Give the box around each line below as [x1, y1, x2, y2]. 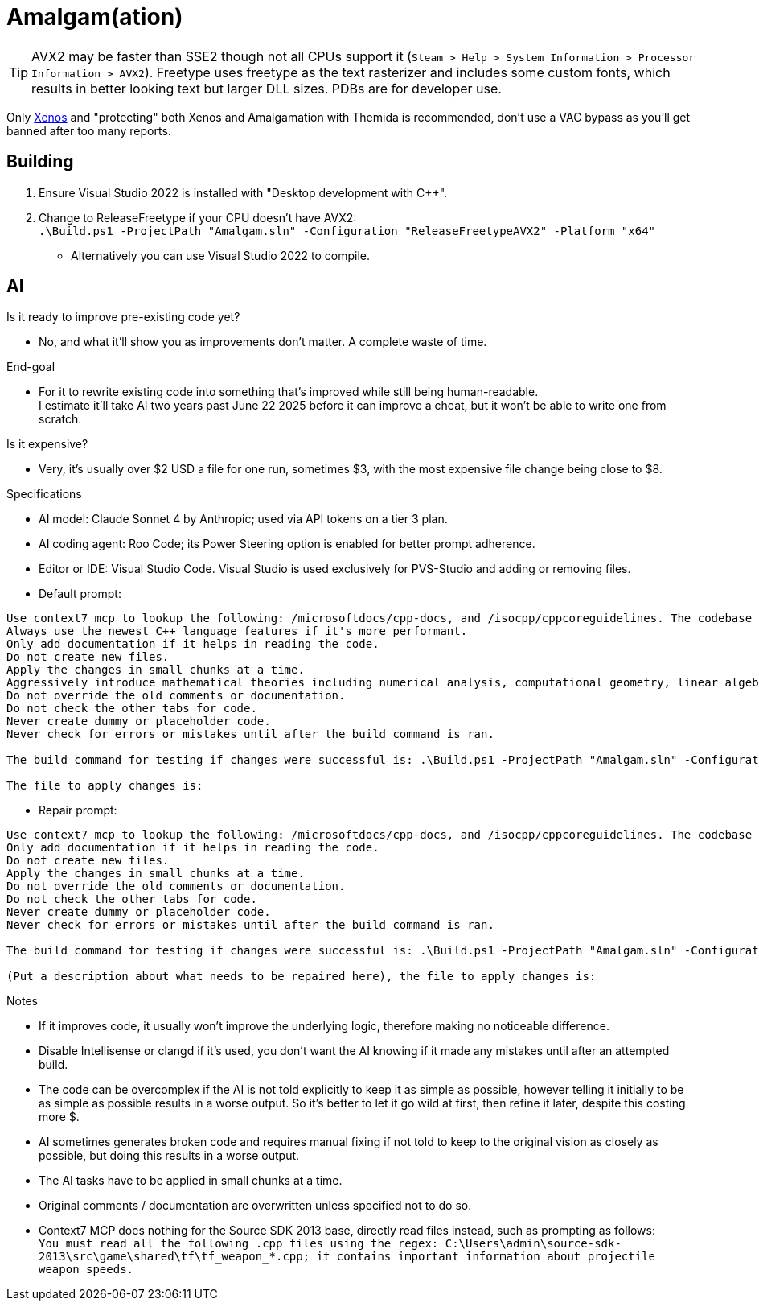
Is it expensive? [6, 437, 88, 451]
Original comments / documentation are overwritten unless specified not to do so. [39, 1198, 472, 1213]
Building [6, 151, 74, 172]
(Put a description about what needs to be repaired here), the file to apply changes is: [6, 970, 597, 983]
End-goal [6, 360, 55, 374]
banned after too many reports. [6, 123, 171, 138]
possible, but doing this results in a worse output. [39, 1148, 300, 1163]
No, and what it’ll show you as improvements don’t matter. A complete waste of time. [39, 335, 487, 349]
